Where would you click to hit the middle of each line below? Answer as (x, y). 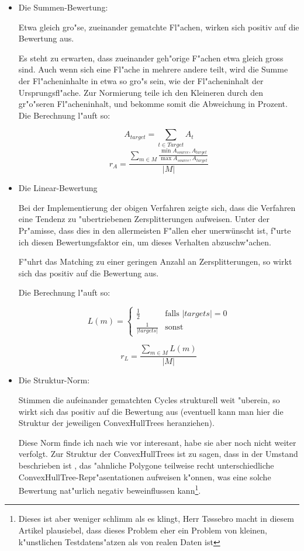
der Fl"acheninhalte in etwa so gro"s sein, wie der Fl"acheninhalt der (141, 80)
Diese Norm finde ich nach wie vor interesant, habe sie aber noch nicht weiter (157, 442)
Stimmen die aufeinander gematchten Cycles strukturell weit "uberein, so (149, 400)
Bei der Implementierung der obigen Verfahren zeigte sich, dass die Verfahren (157, 207)
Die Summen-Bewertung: (63, 7)
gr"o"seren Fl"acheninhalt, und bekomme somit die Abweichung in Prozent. (153, 104)
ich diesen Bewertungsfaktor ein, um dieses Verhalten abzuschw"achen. (145, 242)
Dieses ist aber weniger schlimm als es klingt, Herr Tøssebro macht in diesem (156, 519)
